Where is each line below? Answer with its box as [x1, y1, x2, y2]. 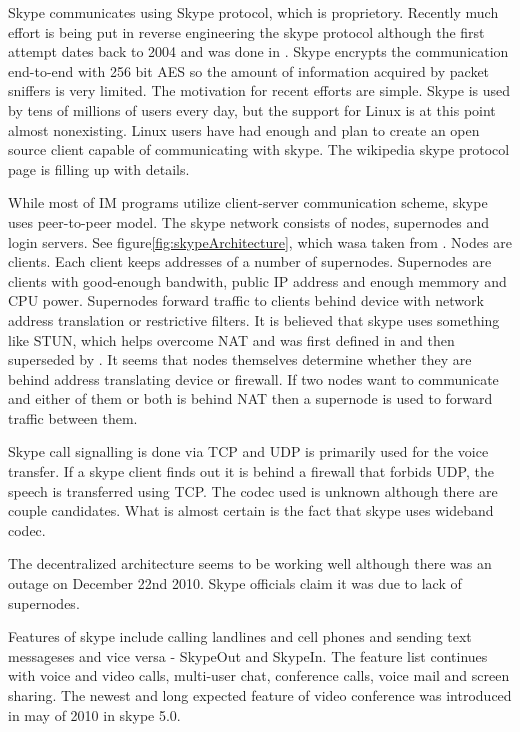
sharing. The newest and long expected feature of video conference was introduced [8, 685, 512, 705]
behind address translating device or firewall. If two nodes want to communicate [8, 368, 499, 389]
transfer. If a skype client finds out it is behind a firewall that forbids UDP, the [8, 461, 494, 482]
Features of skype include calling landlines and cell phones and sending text [8, 626, 472, 647]
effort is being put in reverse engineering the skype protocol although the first [8, 21, 485, 42]
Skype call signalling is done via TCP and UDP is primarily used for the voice [8, 441, 489, 462]
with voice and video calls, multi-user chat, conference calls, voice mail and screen [8, 665, 510, 686]
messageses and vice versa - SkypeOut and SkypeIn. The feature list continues [8, 645, 488, 666]
